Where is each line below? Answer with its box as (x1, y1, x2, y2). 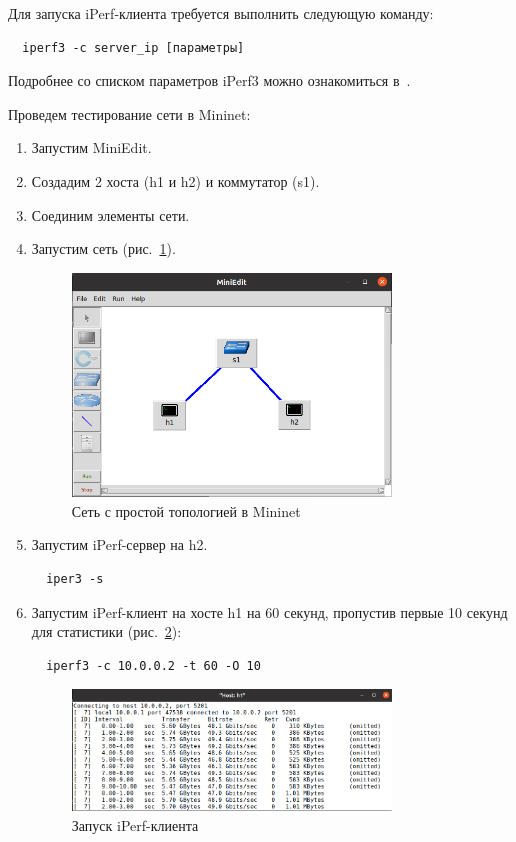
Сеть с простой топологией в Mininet (71, 500, 301, 521)
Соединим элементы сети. (31, 204, 190, 225)
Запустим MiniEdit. (31, 137, 152, 158)
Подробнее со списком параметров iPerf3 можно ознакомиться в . (8, 70, 411, 91)
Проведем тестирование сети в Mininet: (8, 103, 251, 124)
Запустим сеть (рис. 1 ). (31, 238, 176, 259)
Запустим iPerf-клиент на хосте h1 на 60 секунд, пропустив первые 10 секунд (31, 601, 508, 622)
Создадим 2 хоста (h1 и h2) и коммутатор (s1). (31, 170, 320, 191)
